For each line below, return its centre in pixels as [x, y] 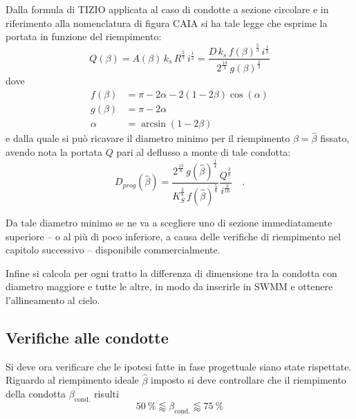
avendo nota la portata [54, 151]
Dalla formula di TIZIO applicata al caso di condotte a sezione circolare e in [167, 9]
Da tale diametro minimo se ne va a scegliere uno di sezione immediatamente [169, 223]
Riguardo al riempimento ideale [72, 380]
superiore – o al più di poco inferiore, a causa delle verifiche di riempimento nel [173, 236]
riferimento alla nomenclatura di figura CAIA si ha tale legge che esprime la [167, 23]
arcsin [154, 124]
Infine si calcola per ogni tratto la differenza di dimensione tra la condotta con [171, 273]
